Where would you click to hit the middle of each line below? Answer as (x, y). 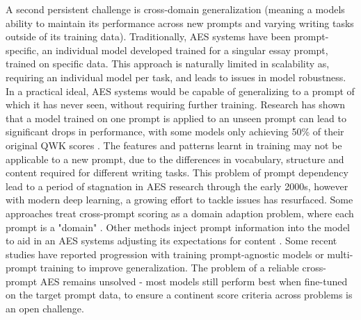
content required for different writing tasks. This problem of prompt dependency (177, 172)
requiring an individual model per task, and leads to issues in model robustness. (176, 77)
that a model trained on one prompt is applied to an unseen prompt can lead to (176, 118)
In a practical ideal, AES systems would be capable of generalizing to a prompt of (180, 91)
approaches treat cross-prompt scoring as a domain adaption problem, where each (180, 213)
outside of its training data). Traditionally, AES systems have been (148, 36)
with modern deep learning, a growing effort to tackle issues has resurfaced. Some (179, 200)
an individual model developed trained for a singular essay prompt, (185, 50)
